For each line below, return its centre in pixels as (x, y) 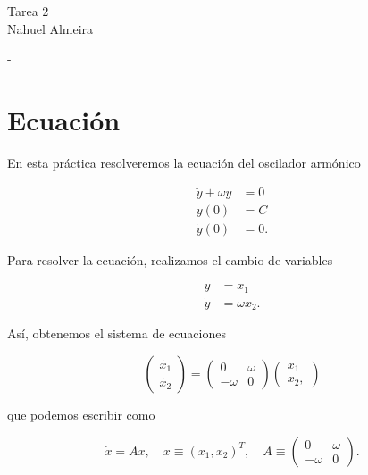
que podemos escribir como (81, 414)
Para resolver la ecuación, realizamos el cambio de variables (170, 259)
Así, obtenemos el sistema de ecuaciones (117, 333)
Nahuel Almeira (50, 28)
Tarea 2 (28, 11)
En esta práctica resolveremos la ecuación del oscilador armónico (184, 162)
